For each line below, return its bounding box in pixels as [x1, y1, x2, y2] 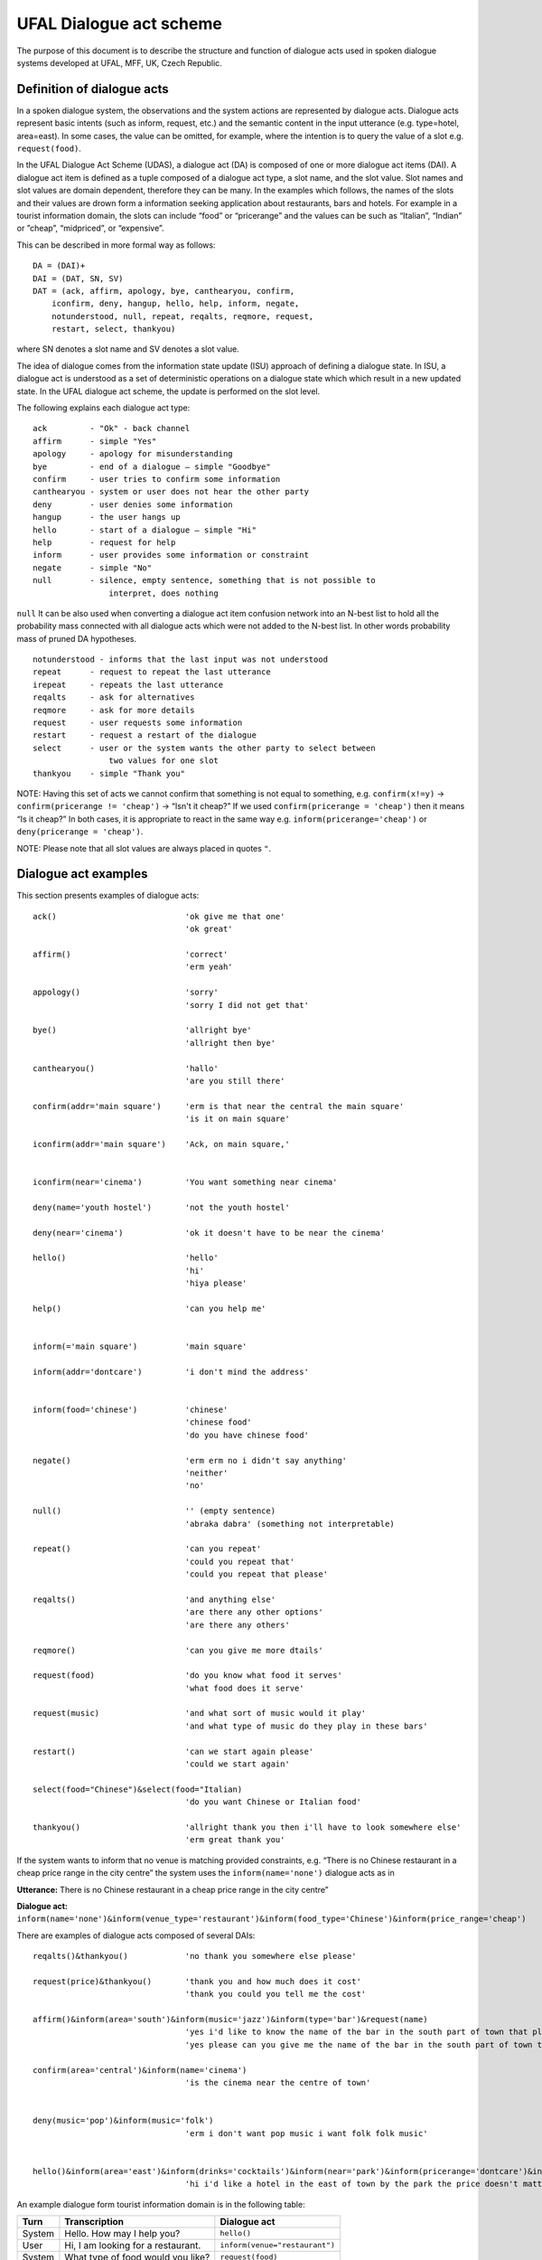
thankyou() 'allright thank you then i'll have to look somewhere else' [33, 1822, 462, 1832]
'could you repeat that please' [184, 1569, 329, 1579]
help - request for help [33, 537, 176, 547]
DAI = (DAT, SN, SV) [33, 273, 124, 284]
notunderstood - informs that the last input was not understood [33, 654, 329, 664]
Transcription [64, 2215, 124, 2227]
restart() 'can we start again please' [33, 1746, 314, 1756]
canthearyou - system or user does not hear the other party [33, 486, 309, 497]
